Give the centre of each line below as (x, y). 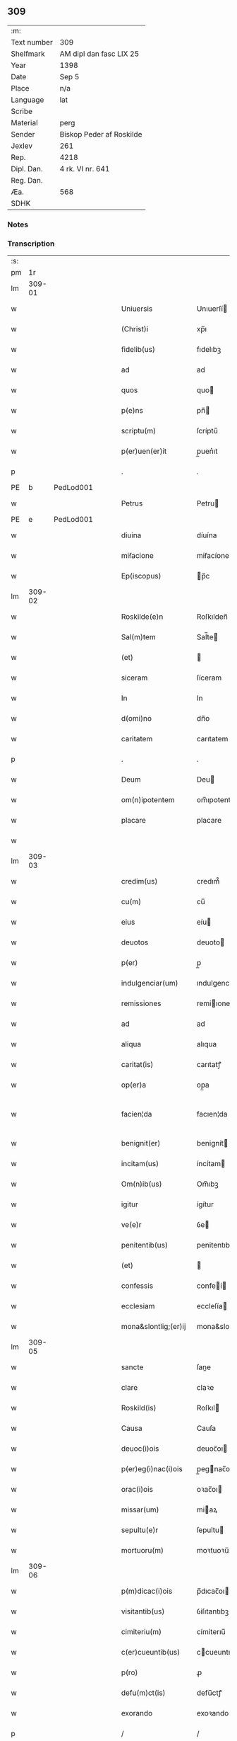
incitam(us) (140, 1164)
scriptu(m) (139, 431)
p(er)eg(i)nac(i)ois (152, 1469)
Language (28, 100)
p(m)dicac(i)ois (147, 1591)
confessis (137, 1286)
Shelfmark (28, 54)
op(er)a (134, 1085)
